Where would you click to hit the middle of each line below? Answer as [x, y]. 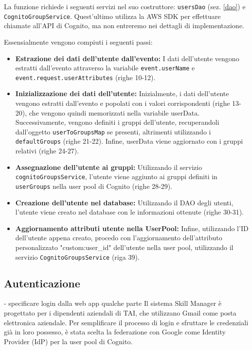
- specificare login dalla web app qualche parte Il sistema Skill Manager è [113, 303]
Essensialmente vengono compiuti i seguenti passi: [78, 42]
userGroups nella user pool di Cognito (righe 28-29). [94, 186]
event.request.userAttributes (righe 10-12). [85, 77]
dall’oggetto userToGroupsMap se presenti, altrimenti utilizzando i [113, 131]
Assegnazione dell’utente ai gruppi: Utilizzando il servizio [109, 167]
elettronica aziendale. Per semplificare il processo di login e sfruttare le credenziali [126, 322]
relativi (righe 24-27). [47, 151]
